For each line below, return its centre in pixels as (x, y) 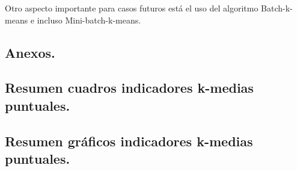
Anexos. (30, 52)
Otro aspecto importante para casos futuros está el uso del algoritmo (132, 8)
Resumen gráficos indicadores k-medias (129, 141)
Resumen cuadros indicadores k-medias (129, 88)
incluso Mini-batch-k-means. (89, 20)
